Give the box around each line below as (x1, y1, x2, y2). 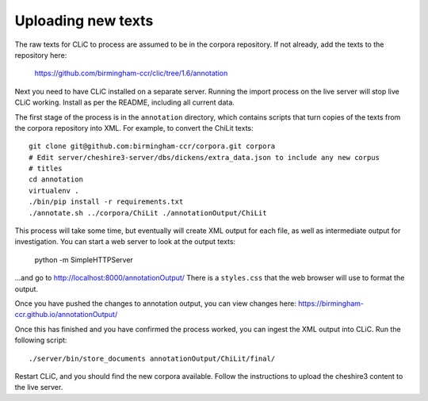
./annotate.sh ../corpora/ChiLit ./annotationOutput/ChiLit (29, 208, 267, 217)
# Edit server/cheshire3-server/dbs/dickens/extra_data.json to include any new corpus (29, 153, 380, 162)
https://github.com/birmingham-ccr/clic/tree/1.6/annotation (34, 68, 228, 78)
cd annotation (29, 175, 83, 184)
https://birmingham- (297, 298, 365, 308)
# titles (29, 164, 63, 174)
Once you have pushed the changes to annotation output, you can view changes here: (14, 298, 296, 308)
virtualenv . (29, 186, 79, 195)
